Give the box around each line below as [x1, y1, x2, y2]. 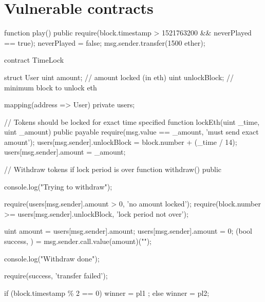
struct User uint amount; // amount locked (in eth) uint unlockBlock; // [4, 71, 234, 82]
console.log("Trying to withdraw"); [4, 181, 112, 192]
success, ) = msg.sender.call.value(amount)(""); [4, 236, 152, 247]
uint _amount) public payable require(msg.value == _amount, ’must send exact [4, 126, 259, 137]
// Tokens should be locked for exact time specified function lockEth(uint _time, [4, 116, 260, 127]
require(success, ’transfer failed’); [4, 270, 108, 281]
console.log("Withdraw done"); [4, 253, 100, 263]
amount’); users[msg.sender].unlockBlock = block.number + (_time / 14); [4, 136, 237, 147]
